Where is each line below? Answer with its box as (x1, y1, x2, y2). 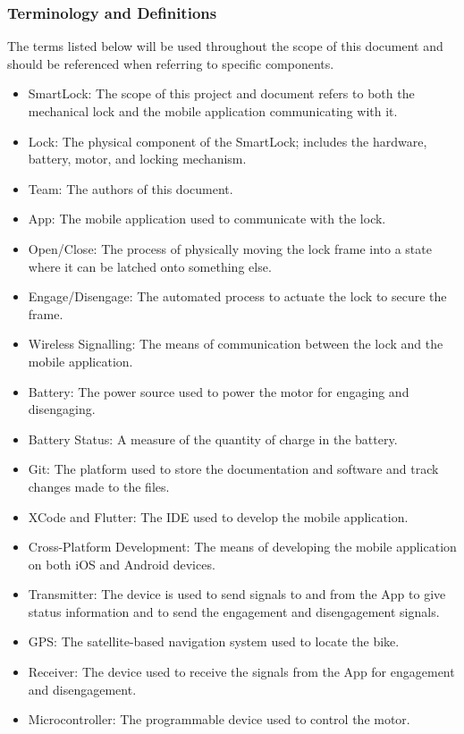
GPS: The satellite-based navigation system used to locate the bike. (28, 632, 400, 651)
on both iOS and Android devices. (28, 554, 215, 573)
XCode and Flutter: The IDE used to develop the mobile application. (28, 507, 409, 526)
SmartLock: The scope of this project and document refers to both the (28, 84, 415, 103)
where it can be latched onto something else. (28, 257, 272, 275)
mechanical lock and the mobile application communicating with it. (28, 102, 398, 120)
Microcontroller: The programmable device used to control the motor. (28, 710, 410, 729)
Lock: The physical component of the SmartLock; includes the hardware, (28, 131, 427, 150)
